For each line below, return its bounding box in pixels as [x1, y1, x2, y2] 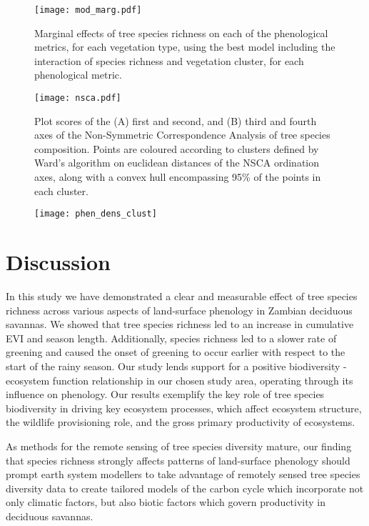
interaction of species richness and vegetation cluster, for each [34, 53, 304, 68]
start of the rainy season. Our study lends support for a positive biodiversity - [6, 359, 347, 373]
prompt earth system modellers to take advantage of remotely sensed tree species [6, 467, 360, 482]
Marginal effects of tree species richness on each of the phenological [34, 25, 328, 40]
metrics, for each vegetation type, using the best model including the [34, 39, 335, 54]
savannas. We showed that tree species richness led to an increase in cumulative [6, 317, 354, 332]
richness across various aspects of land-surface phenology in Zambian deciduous [6, 302, 353, 317]
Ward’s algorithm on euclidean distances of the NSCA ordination [34, 155, 319, 170]
